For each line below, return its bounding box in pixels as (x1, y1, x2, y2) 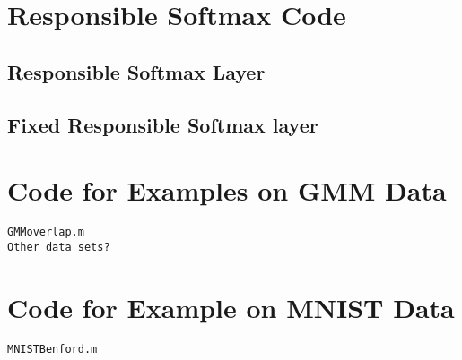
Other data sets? (7, 240, 110, 253)
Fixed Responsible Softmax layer (7, 110, 318, 138)
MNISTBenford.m (7, 342, 98, 356)
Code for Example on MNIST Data (7, 288, 455, 325)
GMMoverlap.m (7, 226, 84, 239)
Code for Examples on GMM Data (7, 172, 447, 209)
